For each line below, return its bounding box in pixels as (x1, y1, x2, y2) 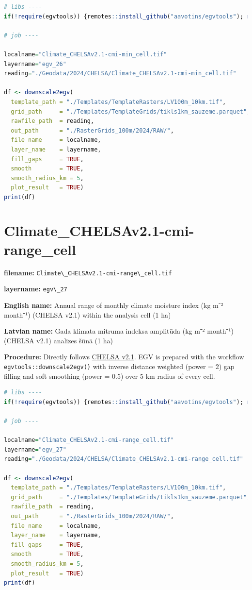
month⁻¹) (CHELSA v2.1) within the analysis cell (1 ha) (4, 309, 171, 320)
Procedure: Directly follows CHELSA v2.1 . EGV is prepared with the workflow (4, 352, 244, 362)
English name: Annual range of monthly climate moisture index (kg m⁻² (4, 300, 223, 310)
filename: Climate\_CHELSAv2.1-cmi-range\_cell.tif (4, 267, 172, 277)
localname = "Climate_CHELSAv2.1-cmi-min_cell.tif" (4, 51, 167, 58)
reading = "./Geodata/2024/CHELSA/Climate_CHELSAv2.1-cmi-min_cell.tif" (4, 70, 236, 77)
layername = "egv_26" (4, 60, 66, 67)
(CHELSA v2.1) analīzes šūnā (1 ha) (4, 335, 113, 345)
